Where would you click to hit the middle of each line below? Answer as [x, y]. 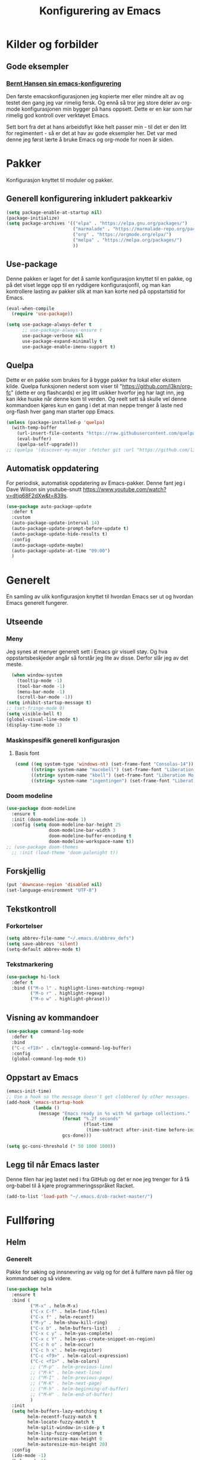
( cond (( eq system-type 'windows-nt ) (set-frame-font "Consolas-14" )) [104, 764]
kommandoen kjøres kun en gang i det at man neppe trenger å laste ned [95, 405]
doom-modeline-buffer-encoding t [90, 836]
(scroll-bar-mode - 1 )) [45, 697]
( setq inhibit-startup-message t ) [49, 703]
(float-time [98, 1124]
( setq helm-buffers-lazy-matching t [57, 1411]
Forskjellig [26, 871]
